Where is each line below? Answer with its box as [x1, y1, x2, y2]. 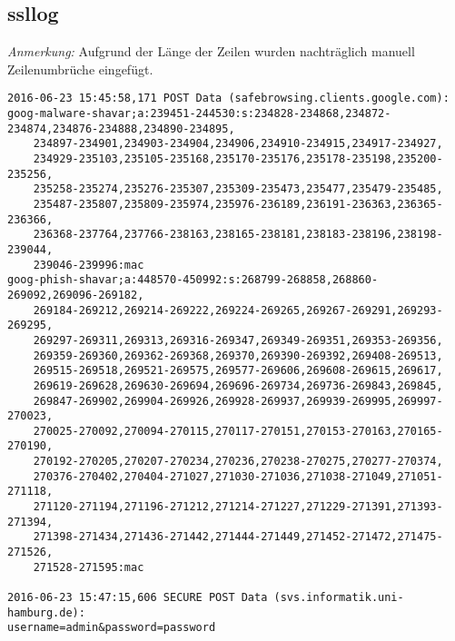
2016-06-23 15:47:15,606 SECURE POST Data [7, 591, 268, 605]
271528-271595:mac [33, 560, 144, 574]
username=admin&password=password [7, 621, 216, 635]
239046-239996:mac [33, 258, 144, 271]
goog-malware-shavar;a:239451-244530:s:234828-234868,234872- [7, 107, 391, 121]
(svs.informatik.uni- [273, 591, 404, 605]
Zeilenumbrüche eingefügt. [7, 59, 153, 78]
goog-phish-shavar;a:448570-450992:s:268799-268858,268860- [7, 273, 379, 287]
